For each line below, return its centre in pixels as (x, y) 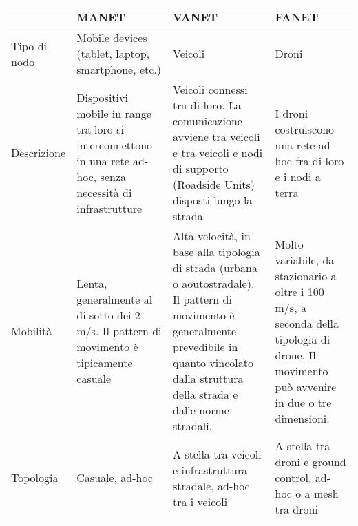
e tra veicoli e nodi (218, 152)
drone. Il (295, 355)
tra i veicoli (200, 501)
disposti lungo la (213, 200)
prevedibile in (206, 347)
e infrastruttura (210, 470)
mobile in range (114, 113)
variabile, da (305, 260)
